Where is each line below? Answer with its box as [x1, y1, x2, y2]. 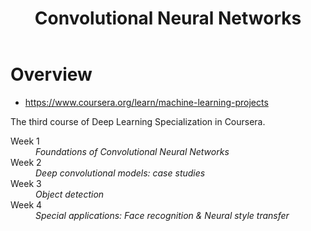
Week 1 [10, 135, 40, 147]
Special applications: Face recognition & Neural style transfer [35, 209, 290, 221]
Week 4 [10, 198, 43, 211]
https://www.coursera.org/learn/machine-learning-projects [24, 96, 269, 108]
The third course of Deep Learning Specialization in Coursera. [10, 115, 266, 127]
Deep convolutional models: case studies [35, 167, 206, 179]
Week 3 [10, 177, 42, 189]
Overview [10, 63, 93, 86]
